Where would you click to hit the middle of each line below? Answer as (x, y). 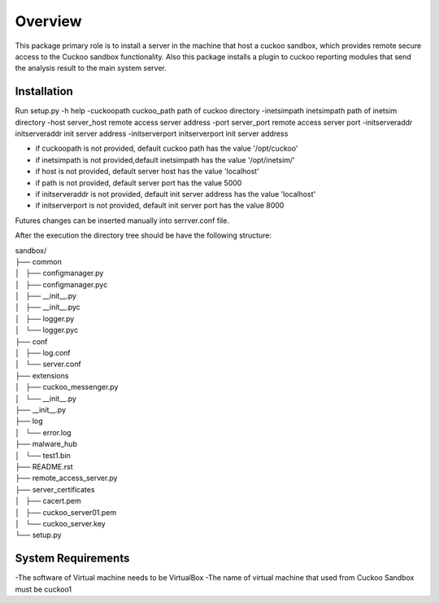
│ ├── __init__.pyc (48, 307)
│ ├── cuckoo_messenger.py (67, 387)
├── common (39, 261)
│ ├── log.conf (43, 353)
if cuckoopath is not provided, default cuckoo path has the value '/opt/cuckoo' (167, 149)
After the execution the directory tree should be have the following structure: (143, 235)
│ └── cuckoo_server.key (60, 523)
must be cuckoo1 (43, 589)
